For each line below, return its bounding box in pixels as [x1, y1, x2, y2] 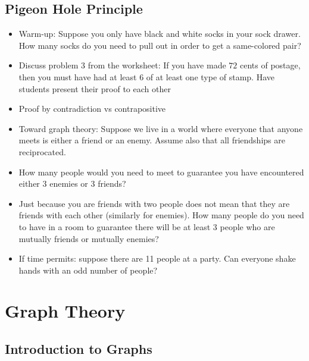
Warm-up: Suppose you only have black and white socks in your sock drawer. [18, 27, 301, 40]
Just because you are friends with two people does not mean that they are [18, 197, 290, 209]
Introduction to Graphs [5, 340, 152, 358]
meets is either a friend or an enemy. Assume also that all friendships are [18, 134, 285, 146]
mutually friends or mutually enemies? [18, 232, 159, 244]
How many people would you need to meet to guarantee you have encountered [18, 165, 304, 178]
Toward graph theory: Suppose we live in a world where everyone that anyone [18, 122, 303, 134]
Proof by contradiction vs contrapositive [18, 102, 166, 115]
